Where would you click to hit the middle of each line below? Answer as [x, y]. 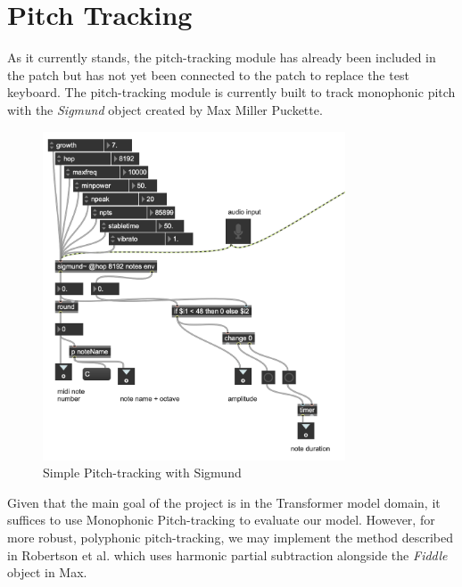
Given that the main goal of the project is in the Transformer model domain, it [224, 502]
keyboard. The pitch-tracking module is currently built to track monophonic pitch [231, 92]
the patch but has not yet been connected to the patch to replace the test [208, 74]
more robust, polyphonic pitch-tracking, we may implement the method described [231, 537]
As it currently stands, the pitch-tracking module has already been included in [222, 57]
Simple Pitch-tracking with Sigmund [142, 473]
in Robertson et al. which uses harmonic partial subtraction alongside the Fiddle [227, 554]
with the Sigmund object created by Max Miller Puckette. [165, 109]
